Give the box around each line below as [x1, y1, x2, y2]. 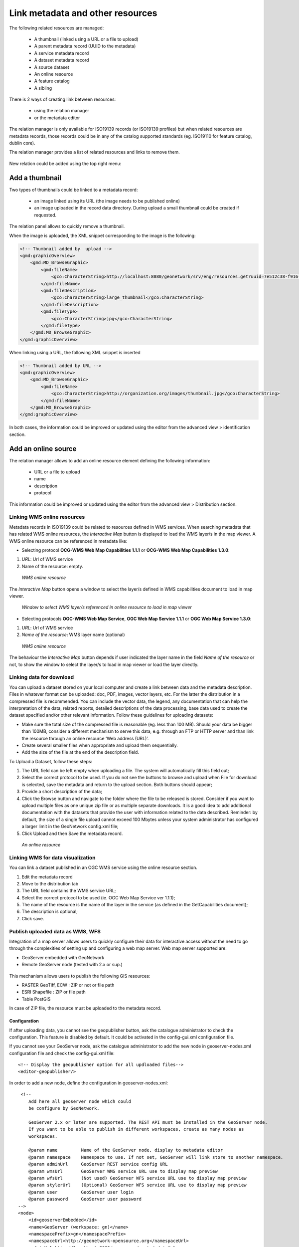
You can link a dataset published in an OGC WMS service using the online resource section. [9, 864, 198, 870]
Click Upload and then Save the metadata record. [21, 831, 123, 836]
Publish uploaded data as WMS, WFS [9, 928, 101, 935]
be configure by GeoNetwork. [28, 1105, 100, 1111]
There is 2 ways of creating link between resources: [9, 96, 116, 102]
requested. [34, 212, 57, 218]
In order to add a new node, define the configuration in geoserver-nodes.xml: [9, 1080, 168, 1086]
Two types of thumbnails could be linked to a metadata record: [9, 187, 138, 193]
